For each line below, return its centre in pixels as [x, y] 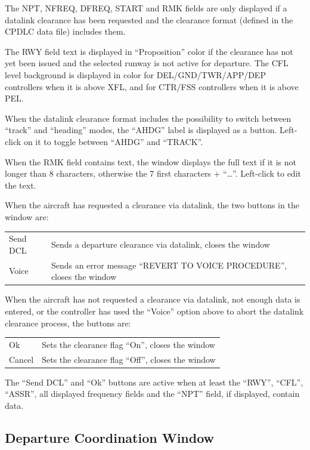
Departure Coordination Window [110, 438]
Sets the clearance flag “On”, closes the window [128, 344]
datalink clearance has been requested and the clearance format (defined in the [149, 19]
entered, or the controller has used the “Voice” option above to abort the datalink [154, 311]
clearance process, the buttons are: [68, 323]
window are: [27, 216]
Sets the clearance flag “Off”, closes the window [129, 359]
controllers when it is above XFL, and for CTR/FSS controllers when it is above [152, 86]
